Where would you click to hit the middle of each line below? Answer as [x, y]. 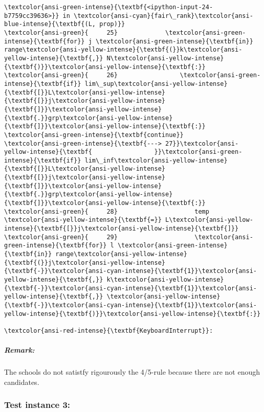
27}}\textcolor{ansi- [202, 143]
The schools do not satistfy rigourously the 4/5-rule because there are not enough [132, 372]
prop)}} [112, 24]
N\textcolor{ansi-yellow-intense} [165, 58]
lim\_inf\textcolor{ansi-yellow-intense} [156, 160]
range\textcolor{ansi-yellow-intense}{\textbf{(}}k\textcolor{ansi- [123, 50]
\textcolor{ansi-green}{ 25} [61, 32]
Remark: [19, 350]
